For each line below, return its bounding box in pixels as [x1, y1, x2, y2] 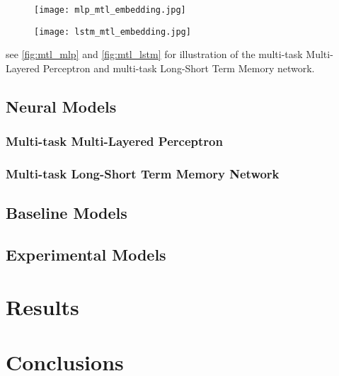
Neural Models [6, 95, 117, 117]
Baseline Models [6, 202, 127, 224]
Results [6, 292, 79, 321]
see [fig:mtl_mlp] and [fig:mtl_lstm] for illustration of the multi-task [6, 47, 303, 62]
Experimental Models [6, 244, 166, 266]
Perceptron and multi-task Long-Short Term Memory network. [42, 60, 315, 75]
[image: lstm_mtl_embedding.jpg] [34, 26, 191, 37]
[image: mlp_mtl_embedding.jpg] [34, 5, 186, 15]
